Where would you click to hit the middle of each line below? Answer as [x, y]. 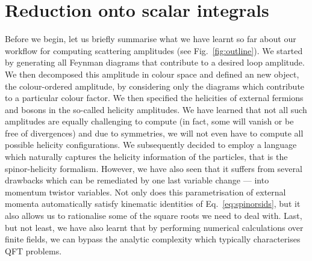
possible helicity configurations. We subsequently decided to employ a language [151, 145]
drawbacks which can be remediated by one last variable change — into [137, 180]
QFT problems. [33, 250]
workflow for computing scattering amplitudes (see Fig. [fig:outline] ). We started [154, 50]
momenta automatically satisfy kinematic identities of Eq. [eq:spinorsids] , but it [153, 204]
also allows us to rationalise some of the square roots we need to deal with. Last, [154, 216]
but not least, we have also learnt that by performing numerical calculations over [154, 227]
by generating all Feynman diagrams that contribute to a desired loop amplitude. [155, 62]
